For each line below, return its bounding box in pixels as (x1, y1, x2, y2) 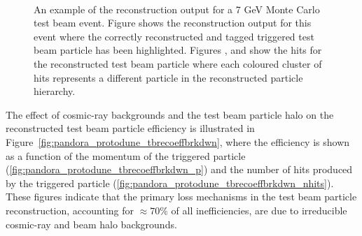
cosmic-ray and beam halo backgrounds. (6, 216, 177, 231)
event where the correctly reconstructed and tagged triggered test (34, 29, 314, 43)
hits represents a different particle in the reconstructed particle (34, 70, 303, 84)
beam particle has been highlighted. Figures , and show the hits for (34, 43, 322, 57)
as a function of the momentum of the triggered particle (6, 148, 246, 163)
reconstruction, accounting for (6, 202, 134, 217)
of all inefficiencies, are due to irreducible (171, 202, 347, 217)
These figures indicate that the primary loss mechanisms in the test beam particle (6, 189, 357, 204)
